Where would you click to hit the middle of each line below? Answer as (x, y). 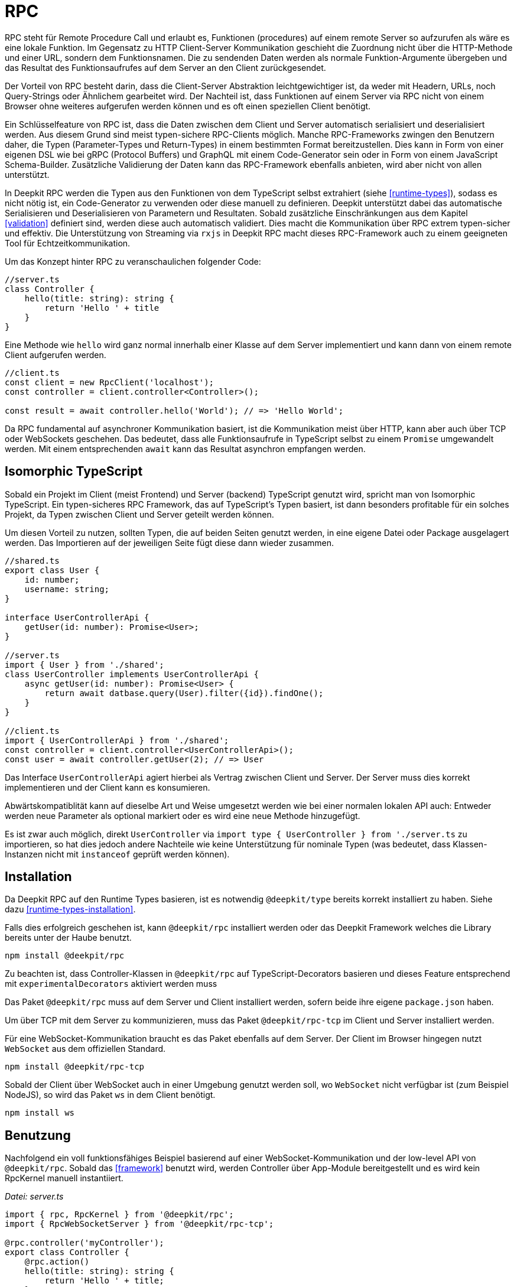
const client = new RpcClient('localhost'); (110, 382)
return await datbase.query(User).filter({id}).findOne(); (184, 693)
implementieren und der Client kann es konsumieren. (108, 787)
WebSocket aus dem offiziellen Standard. (85, 1049)
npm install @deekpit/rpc (65, 956)
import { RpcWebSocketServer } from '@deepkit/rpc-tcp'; (139, 1224)
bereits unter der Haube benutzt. (68, 938)
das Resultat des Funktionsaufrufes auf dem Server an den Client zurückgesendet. (165, 67)
